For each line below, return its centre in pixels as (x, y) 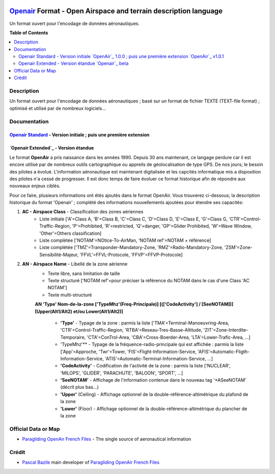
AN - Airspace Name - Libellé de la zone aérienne (75, 264)
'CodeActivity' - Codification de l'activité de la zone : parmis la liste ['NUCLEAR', (146, 366)
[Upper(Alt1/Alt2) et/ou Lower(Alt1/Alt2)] (79, 311)
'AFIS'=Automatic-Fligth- (224, 352)
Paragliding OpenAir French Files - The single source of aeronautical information (107, 439)
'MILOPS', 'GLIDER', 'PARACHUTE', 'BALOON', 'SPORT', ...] (122, 373)
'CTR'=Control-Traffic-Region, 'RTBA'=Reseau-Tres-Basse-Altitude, (131, 330)
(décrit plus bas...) (79, 387)
